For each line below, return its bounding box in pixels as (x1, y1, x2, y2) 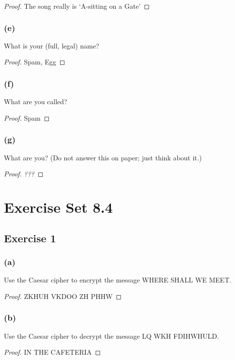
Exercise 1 (4, 230, 56, 245)
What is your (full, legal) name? (4, 40, 99, 50)
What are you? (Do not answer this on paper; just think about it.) (4, 152, 202, 162)
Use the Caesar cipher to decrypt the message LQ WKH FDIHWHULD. (4, 330, 219, 341)
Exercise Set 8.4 (4, 197, 113, 217)
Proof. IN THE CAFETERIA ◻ (4, 347, 101, 357)
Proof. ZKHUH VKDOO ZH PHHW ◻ (4, 291, 122, 301)
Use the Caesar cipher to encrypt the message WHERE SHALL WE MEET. (4, 275, 232, 285)
